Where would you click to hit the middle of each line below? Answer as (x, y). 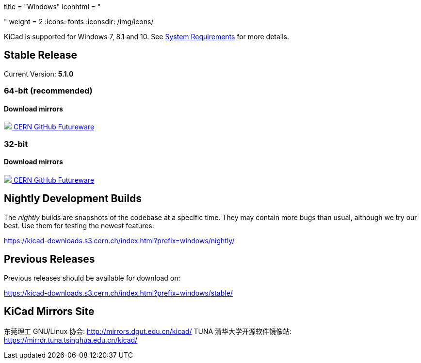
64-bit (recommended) (48, 91)
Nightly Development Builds (73, 199)
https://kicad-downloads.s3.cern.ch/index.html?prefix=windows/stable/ (118, 293)
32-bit (16, 144)
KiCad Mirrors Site (49, 312)
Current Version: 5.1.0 (39, 74)
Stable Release (41, 55)
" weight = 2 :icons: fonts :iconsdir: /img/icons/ (79, 22)
